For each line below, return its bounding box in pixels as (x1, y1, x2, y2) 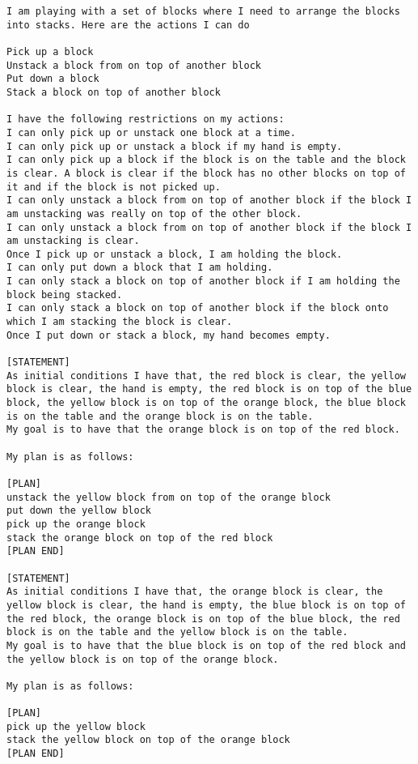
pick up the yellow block (6, 720, 146, 732)
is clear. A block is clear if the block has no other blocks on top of (6, 167, 406, 179)
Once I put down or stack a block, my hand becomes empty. (6, 329, 331, 341)
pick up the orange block (6, 518, 146, 530)
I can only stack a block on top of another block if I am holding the (6, 275, 400, 288)
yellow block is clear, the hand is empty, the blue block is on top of (6, 599, 406, 611)
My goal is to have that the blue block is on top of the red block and (6, 639, 406, 651)
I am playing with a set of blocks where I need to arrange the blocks (6, 6, 400, 17)
